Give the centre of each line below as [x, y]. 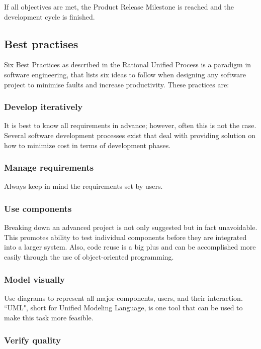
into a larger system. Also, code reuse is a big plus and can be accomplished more [130, 247]
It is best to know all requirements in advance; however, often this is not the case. [130, 125]
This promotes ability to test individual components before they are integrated [125, 237]
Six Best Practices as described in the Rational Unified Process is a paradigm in [128, 65]
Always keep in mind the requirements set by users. [83, 186]
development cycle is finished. [50, 16]
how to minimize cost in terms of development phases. [88, 145]
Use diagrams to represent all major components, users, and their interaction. [123, 298]
